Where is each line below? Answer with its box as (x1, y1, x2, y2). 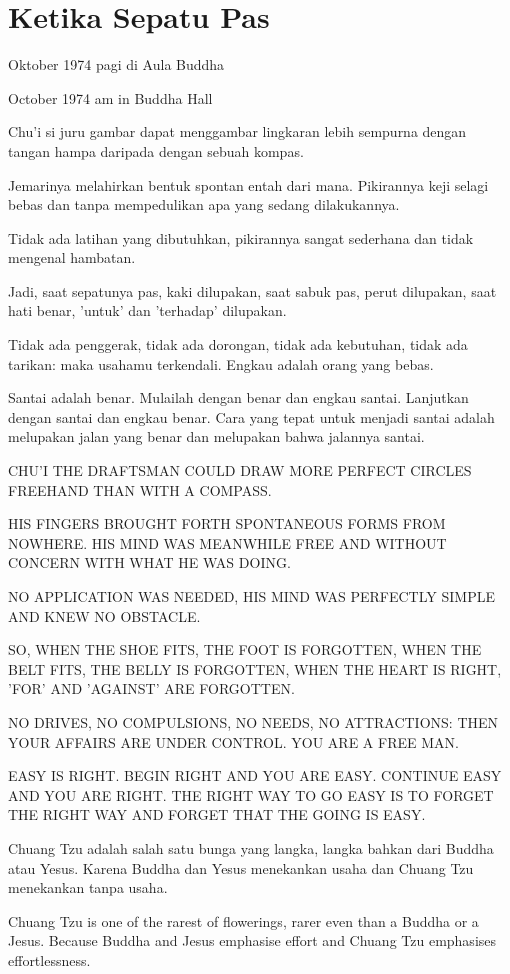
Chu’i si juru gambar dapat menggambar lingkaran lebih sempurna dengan (8, 121, 467, 142)
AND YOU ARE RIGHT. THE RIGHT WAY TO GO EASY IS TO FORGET (8, 784, 494, 805)
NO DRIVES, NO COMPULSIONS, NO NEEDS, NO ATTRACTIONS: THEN (8, 711, 499, 732)
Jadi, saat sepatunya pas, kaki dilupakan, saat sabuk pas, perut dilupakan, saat (8, 280, 497, 301)
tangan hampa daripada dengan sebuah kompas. (8, 140, 304, 161)
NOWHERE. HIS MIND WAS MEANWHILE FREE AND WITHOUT (8, 532, 447, 553)
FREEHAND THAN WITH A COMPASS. (8, 479, 272, 500)
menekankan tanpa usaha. (8, 877, 168, 898)
